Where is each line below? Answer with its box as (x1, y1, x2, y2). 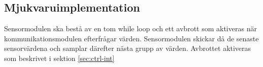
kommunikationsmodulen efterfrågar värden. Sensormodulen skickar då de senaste (4, 33, 259, 43)
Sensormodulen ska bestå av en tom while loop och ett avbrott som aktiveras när (4, 23, 257, 34)
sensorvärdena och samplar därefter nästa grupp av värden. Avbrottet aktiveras (4, 43, 251, 53)
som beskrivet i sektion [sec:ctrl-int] (4, 52, 115, 63)
